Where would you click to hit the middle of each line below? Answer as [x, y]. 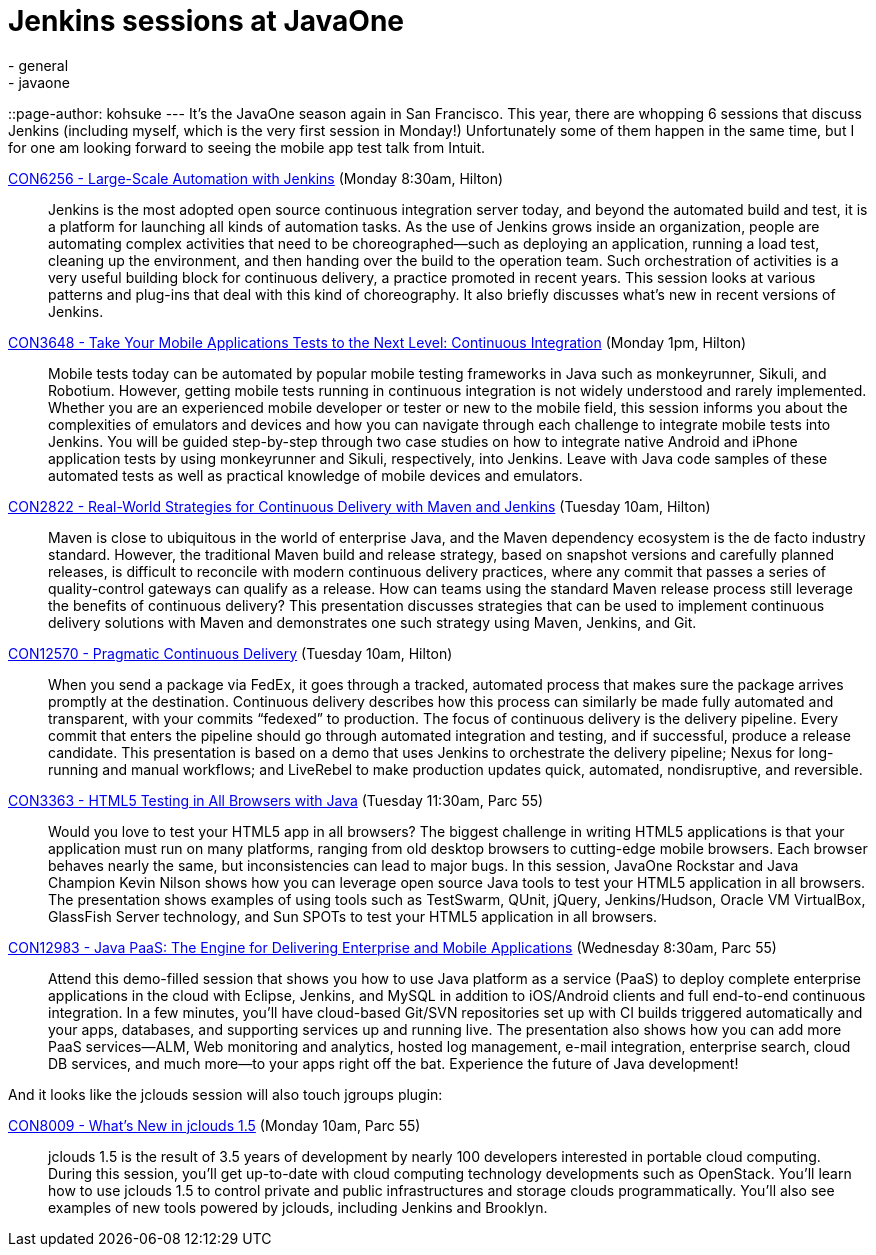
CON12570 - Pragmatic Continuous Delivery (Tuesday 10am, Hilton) [230, 653]
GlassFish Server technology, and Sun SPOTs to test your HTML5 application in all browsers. [353, 916]
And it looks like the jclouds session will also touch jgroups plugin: [225, 1094]
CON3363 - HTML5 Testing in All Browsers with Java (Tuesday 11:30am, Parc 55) [276, 800]
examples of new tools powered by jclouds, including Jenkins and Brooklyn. [298, 1207]
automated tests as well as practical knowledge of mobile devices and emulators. [315, 475]
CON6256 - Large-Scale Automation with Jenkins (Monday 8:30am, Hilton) [256, 178]
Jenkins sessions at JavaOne [206, 21]
